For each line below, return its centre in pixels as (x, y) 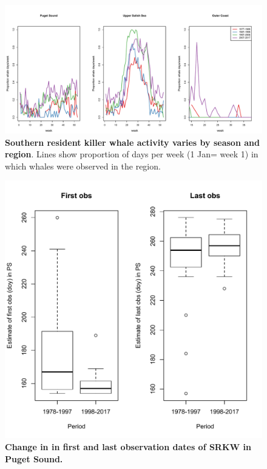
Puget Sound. (34, 458)
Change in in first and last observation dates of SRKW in (128, 446)
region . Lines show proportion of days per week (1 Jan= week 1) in (132, 154)
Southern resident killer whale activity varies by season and (132, 142)
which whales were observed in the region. (83, 166)
